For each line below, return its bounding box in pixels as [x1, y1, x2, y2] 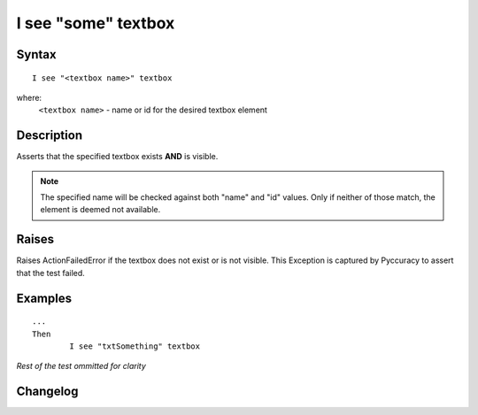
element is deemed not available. [40, 204, 161, 215]
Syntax [16, 47, 57, 62]
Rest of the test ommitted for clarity [16, 361, 146, 372]
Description [16, 128, 83, 143]
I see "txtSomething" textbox [69, 341, 201, 351]
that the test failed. [16, 267, 86, 278]
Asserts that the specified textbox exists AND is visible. [16, 151, 219, 162]
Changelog [16, 384, 79, 399]
